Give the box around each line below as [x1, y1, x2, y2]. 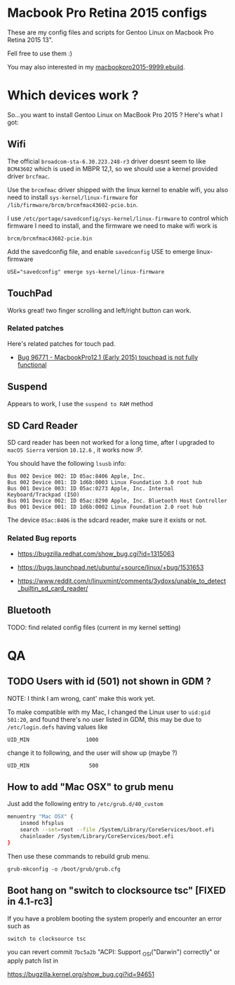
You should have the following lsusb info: [7, 460, 126, 468]
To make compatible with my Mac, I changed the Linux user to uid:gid [7, 707, 210, 716]
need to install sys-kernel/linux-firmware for [7, 193, 138, 201]
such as [7, 921, 30, 930]
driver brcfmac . [7, 172, 51, 180]
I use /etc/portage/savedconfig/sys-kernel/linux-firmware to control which [7, 214, 229, 222]
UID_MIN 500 [7, 762, 99, 769]
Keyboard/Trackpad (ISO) [7, 491, 80, 499]
